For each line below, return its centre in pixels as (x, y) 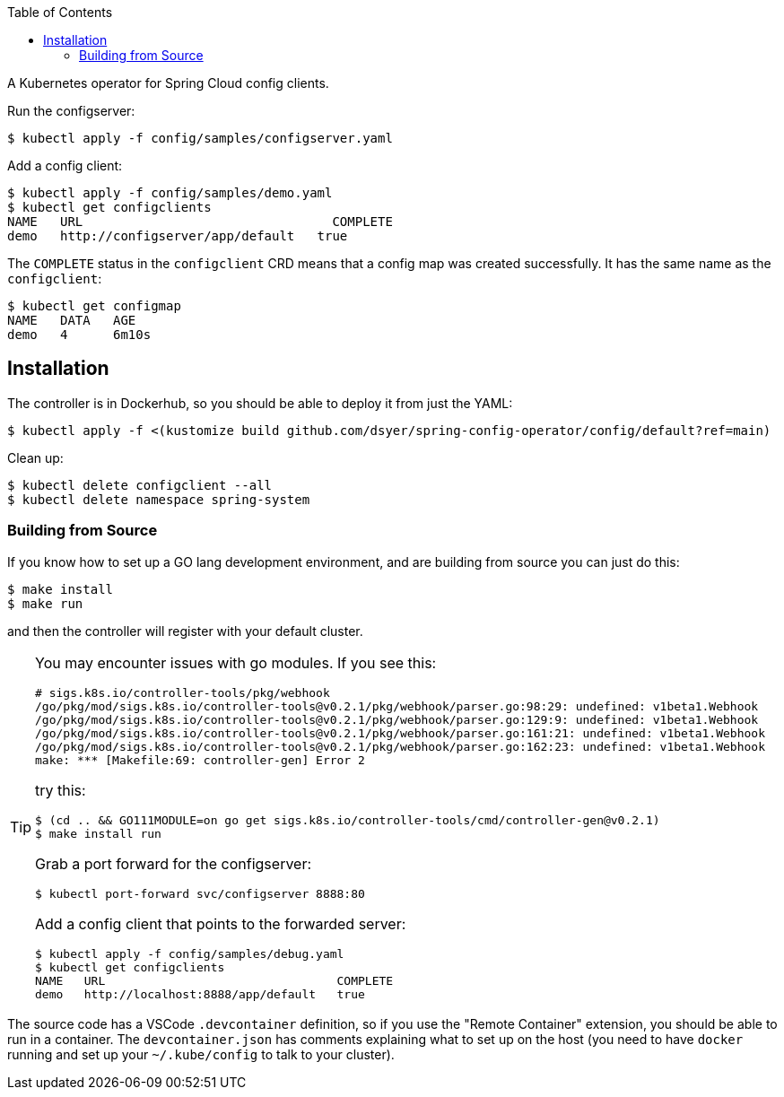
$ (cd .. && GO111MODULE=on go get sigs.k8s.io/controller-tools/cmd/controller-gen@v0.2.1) (348, 820)
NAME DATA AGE (72, 320)
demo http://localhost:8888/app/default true (200, 994)
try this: (61, 790)
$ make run (45, 603)
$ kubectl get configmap (94, 306)
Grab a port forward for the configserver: (174, 863)
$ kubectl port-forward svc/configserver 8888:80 (200, 893)
